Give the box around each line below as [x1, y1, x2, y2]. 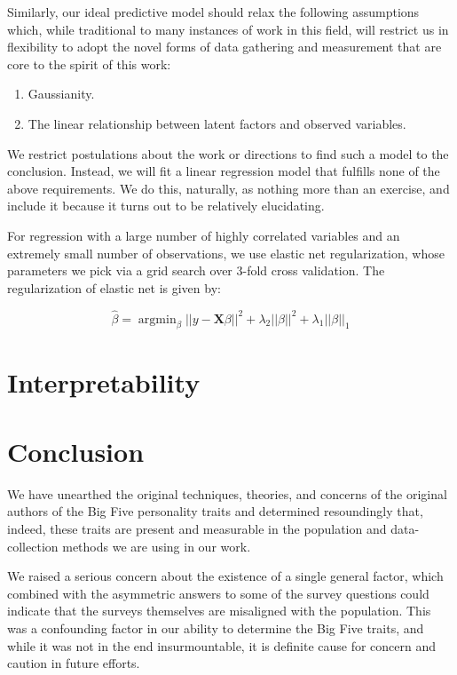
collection [7, 536, 59, 555]
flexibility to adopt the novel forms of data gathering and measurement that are [7, 37, 442, 56]
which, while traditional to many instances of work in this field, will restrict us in [7, 20, 449, 38]
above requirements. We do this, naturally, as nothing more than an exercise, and [7, 179, 450, 197]
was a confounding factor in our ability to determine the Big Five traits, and [7, 618, 424, 637]
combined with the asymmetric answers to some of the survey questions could [7, 584, 429, 602]
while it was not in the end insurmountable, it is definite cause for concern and [7, 636, 437, 655]
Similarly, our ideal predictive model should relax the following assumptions [7, 3, 420, 20]
